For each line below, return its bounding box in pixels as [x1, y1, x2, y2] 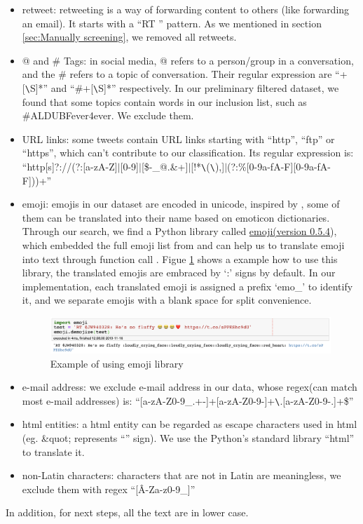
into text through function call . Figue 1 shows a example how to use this [22, 251, 338, 266]
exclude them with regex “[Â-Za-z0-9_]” [22, 481, 196, 496]
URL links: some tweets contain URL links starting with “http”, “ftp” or [22, 131, 335, 146]
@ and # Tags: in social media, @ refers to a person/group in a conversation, [22, 53, 354, 67]
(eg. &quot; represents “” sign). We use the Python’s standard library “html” [22, 431, 355, 445]
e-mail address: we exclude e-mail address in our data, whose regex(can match [22, 379, 357, 394]
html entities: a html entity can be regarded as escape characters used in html [22, 417, 357, 431]
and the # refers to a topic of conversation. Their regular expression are [22, 67, 332, 81]
